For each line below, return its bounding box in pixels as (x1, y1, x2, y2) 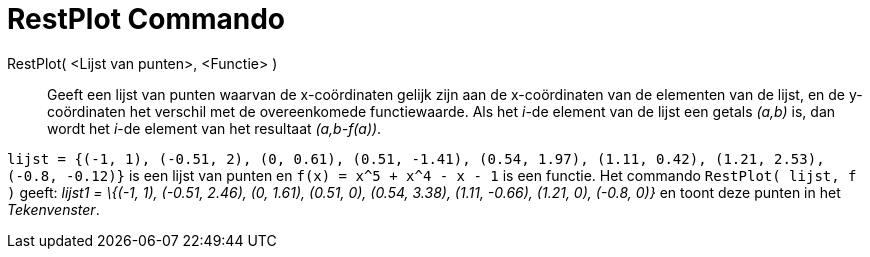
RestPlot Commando (7, 2, 286, 36)
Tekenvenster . (7, 200, 100, 218)
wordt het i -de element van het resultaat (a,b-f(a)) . (47, 119, 382, 137)
